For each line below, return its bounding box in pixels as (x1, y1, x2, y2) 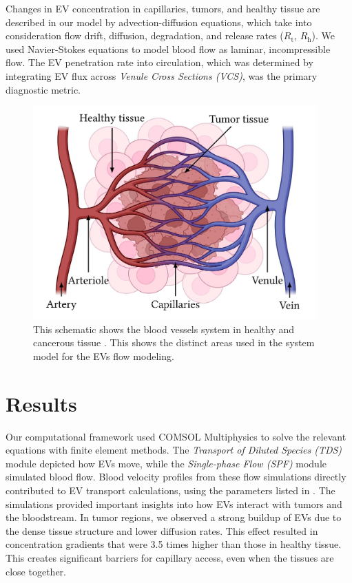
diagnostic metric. (6, 82, 81, 96)
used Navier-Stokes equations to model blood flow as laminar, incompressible (6, 41, 331, 56)
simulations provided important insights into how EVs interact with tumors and (6, 496, 342, 511)
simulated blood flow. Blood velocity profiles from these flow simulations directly (6, 469, 346, 484)
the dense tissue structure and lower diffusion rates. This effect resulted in (6, 523, 318, 538)
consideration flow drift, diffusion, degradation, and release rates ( (6, 28, 284, 43)
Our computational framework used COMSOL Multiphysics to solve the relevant (6, 429, 346, 443)
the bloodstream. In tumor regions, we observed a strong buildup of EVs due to (6, 510, 342, 524)
